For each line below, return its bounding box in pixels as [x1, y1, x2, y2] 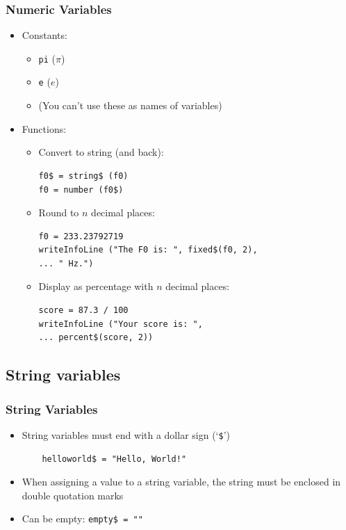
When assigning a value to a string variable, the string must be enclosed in [22, 474, 341, 489]
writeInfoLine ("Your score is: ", [38, 319, 203, 329]
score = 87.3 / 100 [38, 305, 129, 316]
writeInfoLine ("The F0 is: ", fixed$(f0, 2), [38, 245, 258, 255]
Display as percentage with [38, 279, 154, 294]
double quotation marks [22, 488, 124, 502]
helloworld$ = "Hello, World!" [42, 453, 187, 464]
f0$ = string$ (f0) [38, 170, 129, 181]
